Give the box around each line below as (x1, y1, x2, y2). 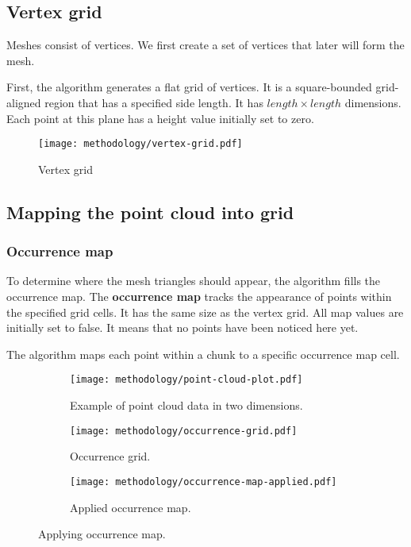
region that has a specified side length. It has (44, 94, 263, 110)
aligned (6, 94, 41, 110)
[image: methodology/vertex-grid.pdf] (38, 138, 243, 150)
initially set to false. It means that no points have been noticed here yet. (6, 319, 359, 336)
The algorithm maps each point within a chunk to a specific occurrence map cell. (6, 345, 400, 362)
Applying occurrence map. (38, 526, 166, 542)
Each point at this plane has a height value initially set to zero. (6, 110, 314, 126)
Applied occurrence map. (70, 499, 191, 515)
